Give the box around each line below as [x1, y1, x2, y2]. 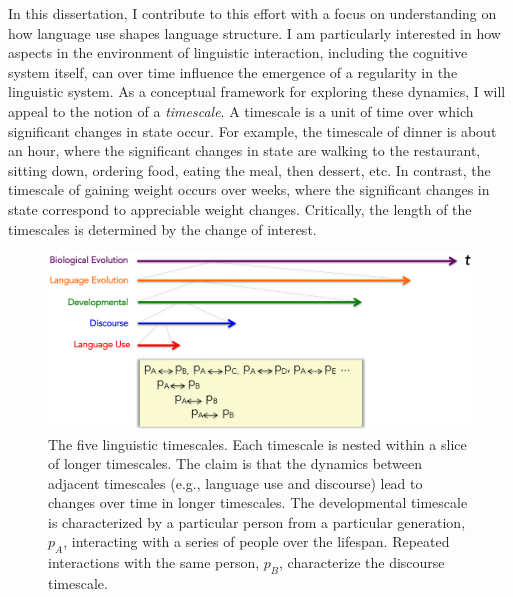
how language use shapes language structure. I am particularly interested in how [8, 22, 501, 43]
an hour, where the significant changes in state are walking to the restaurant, [8, 140, 481, 161]
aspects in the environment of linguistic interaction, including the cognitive [8, 42, 468, 63]
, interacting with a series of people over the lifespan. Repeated [63, 531, 450, 552]
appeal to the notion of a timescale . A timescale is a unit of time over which [8, 100, 474, 121]
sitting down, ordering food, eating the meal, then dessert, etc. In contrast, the [8, 159, 491, 180]
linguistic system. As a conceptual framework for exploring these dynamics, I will [8, 81, 506, 102]
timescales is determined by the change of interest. [8, 218, 317, 239]
